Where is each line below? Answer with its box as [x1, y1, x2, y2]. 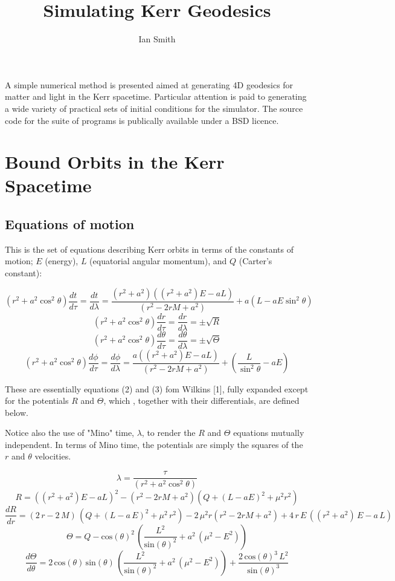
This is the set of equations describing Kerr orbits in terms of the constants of [5, 242, 294, 255]
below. [5, 406, 28, 418]
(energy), [45, 255, 79, 267]
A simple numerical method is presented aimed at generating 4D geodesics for [5, 78, 294, 91]
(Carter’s [239, 255, 272, 267]
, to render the [141, 426, 196, 439]
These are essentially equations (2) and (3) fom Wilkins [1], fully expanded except [5, 382, 309, 395]
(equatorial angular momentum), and [89, 255, 227, 267]
